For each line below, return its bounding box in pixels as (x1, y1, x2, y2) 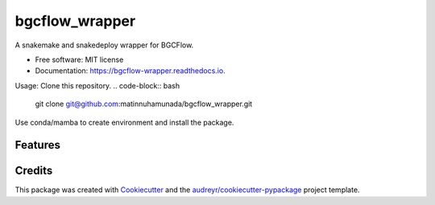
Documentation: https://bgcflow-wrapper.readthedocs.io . (35, 66, 226, 76)
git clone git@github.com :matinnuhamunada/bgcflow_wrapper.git (35, 99, 253, 109)
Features (14, 138, 60, 152)
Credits (14, 164, 53, 178)
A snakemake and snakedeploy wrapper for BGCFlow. (14, 40, 194, 50)
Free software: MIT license (35, 55, 124, 64)
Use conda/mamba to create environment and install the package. (14, 117, 234, 127)
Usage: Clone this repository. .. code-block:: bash (14, 80, 180, 90)
